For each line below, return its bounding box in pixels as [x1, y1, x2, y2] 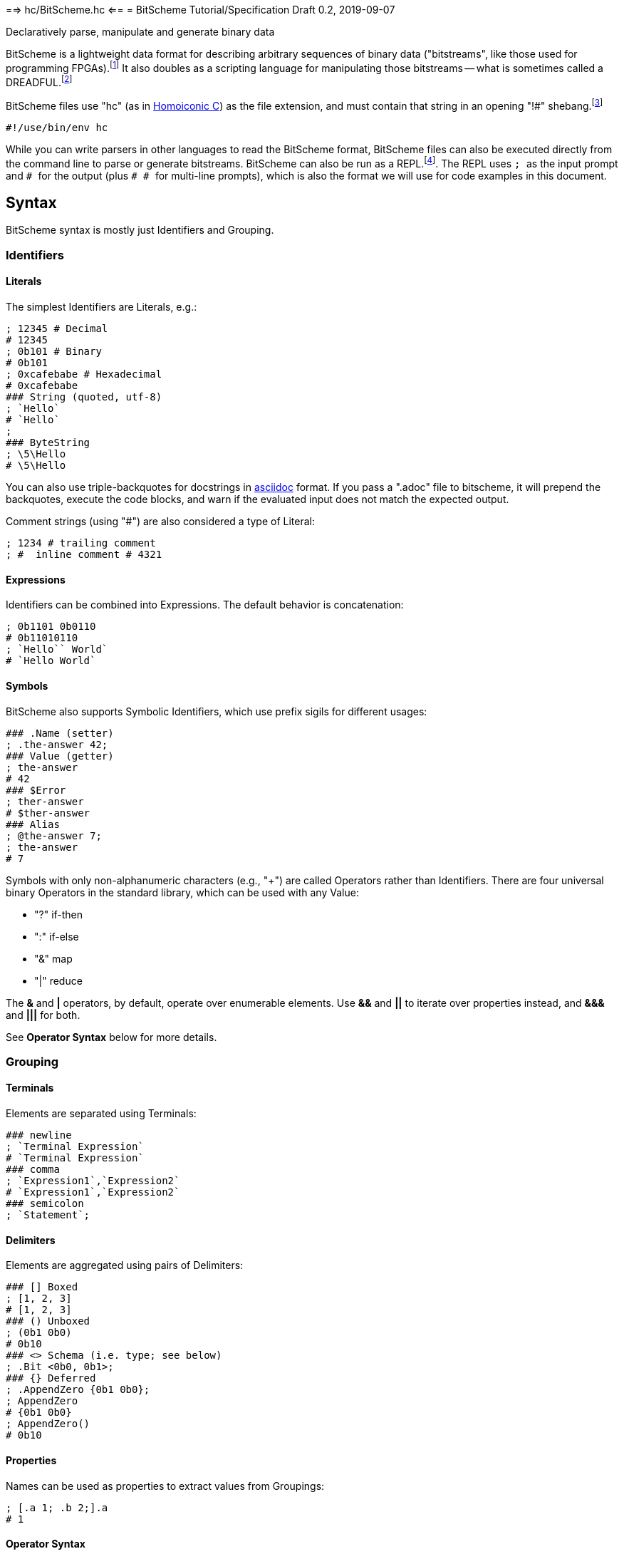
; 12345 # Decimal [6, 323, 108, 335]
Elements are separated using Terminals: [6, 1107, 197, 1120]
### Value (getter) [6, 750, 114, 762]
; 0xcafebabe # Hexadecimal [6, 368, 162, 380]
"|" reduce [34, 974, 83, 987]
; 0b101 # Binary [6, 346, 102, 358]
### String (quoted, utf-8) [6, 391, 162, 403]
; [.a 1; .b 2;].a [6, 1501, 108, 1513]
